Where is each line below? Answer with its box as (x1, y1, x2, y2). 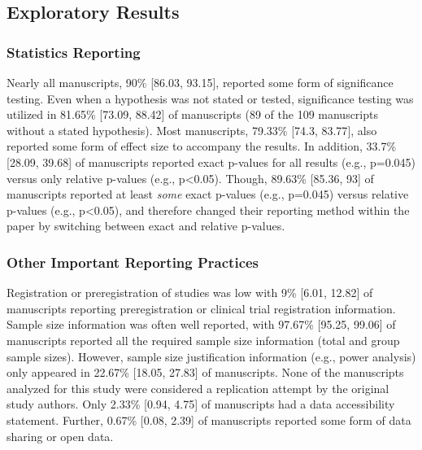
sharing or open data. (7, 427, 114, 444)
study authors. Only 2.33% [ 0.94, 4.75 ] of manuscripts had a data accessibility (7, 395, 395, 413)
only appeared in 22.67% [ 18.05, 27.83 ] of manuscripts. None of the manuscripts (7, 364, 404, 381)
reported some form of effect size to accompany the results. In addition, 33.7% (7, 138, 397, 155)
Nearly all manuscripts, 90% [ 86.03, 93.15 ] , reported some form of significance (7, 74, 394, 90)
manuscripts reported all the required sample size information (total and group (7, 331, 400, 348)
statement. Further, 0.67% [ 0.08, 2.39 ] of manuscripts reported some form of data (7, 411, 411, 428)
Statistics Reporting (7, 42, 141, 62)
